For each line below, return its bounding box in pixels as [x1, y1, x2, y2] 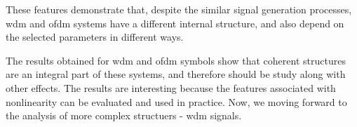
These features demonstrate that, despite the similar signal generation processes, [6, 2, 352, 16]
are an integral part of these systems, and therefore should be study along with [6, 67, 346, 81]
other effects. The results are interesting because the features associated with [6, 80, 336, 95]
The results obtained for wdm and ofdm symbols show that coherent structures [6, 53, 346, 67]
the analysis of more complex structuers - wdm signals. [6, 108, 242, 123]
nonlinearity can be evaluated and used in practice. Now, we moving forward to [6, 94, 347, 109]
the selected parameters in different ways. [6, 29, 184, 44]
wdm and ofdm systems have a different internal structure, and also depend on [6, 15, 344, 30]
